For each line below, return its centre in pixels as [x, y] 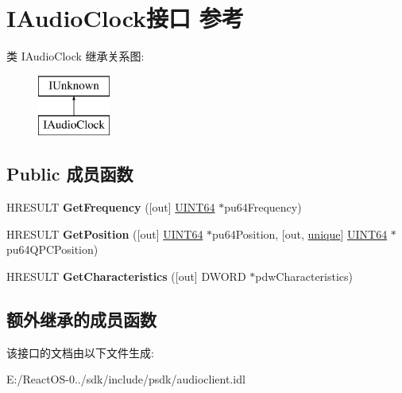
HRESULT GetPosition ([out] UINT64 [105, 233]
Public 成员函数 [70, 174]
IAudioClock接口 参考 [125, 18]
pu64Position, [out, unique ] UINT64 [300, 233]
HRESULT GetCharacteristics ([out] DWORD [126, 276]
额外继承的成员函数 [81, 319]
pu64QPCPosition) [52, 249]
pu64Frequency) [263, 207]
